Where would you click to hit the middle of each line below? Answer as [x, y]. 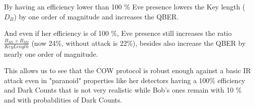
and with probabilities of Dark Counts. [63, 99]
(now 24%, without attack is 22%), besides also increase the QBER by [139, 43]
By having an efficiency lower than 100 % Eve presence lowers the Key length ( [125, 6]
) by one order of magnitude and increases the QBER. [96, 16]
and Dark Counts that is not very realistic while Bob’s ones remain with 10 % [123, 90]
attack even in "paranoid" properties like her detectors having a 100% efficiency [125, 80]
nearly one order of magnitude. [51, 54]
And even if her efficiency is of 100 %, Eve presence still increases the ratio [118, 33]
